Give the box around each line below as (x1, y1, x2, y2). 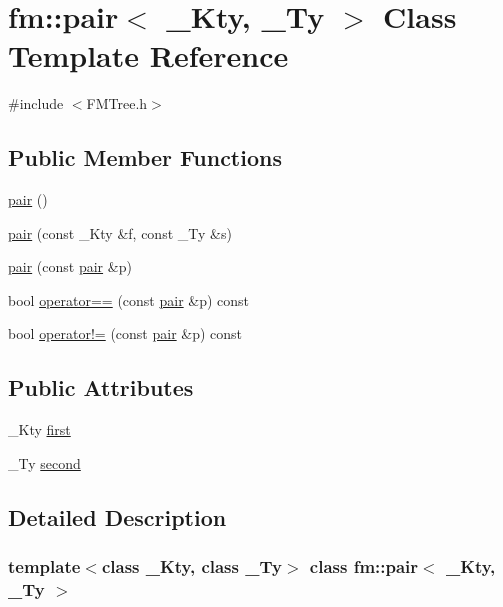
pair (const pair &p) (8, 256, 132, 277)
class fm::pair (309, 554, 419, 579)
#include (8, 93, 64, 114)
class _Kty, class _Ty (101, 554, 282, 579)
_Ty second (8, 452, 81, 473)
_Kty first (8, 419, 71, 440)
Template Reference (8, 35, 289, 76)
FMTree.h (86, 93, 148, 114)
